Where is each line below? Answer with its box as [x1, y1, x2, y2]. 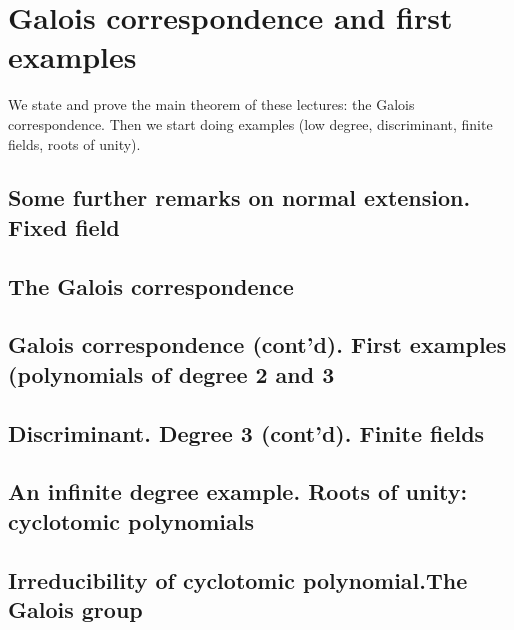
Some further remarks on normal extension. [8, 182, 471, 213]
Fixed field [8, 211, 120, 242]
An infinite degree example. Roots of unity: [8, 476, 468, 507]
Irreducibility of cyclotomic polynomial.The [8, 564, 468, 595]
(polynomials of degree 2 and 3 [8, 358, 335, 389]
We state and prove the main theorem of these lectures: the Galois [8, 94, 415, 115]
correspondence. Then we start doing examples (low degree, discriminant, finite [8, 113, 493, 134]
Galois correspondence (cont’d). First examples [8, 329, 507, 360]
